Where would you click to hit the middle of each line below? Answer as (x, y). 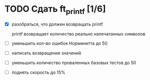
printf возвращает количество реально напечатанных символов (78, 34)
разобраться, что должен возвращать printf (57, 24)
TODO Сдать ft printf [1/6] (55, 10)
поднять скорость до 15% (38, 72)
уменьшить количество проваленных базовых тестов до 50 (74, 63)
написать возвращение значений (46, 53)
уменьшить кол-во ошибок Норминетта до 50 (59, 43)
